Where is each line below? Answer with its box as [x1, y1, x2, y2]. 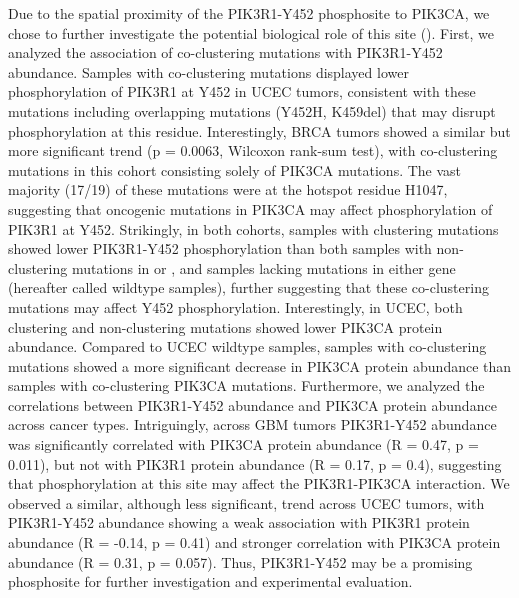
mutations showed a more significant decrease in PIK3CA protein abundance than [8, 355, 512, 376]
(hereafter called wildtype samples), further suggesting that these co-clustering [8, 277, 489, 298]
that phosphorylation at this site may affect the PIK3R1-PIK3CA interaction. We [8, 473, 510, 494]
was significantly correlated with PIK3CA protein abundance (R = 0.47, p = [8, 434, 479, 455]
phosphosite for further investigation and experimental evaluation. [8, 571, 413, 592]
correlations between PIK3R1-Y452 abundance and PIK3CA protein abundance [8, 394, 497, 415]
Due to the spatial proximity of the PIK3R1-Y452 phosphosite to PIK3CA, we [8, 3, 490, 23]
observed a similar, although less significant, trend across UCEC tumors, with [8, 492, 485, 513]
